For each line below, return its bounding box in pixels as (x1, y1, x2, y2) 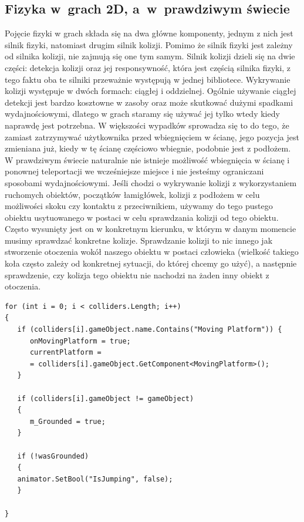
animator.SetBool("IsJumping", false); (17, 474, 173, 483)
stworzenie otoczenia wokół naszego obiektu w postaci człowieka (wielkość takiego (5, 245, 299, 258)
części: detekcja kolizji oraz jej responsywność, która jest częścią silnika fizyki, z (5, 61, 291, 73)
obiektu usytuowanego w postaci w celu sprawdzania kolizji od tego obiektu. (5, 211, 279, 223)
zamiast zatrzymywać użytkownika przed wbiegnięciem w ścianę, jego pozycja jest (5, 130, 299, 143)
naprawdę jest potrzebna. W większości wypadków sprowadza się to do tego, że (5, 119, 289, 131)
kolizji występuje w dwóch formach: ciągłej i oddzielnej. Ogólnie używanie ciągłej (5, 85, 296, 97)
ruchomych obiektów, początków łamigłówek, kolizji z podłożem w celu (5, 188, 260, 200)
